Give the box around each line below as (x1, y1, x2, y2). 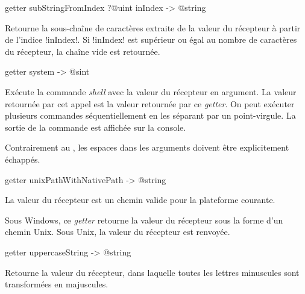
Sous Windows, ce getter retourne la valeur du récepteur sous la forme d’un (5, 213, 283, 226)
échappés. (5, 152, 40, 165)
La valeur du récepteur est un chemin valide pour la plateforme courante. (5, 193, 275, 206)
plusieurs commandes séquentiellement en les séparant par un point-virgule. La (5, 109, 296, 122)
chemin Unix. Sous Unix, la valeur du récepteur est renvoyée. (5, 225, 230, 238)
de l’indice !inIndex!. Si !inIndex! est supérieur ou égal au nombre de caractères (5, 33, 297, 46)
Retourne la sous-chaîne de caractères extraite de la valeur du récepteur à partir (5, 21, 301, 34)
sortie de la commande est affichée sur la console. (5, 120, 186, 133)
